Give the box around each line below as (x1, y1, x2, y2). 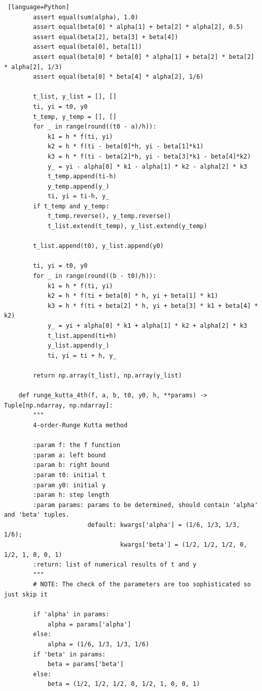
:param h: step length (33, 491, 109, 499)
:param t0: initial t (33, 471, 106, 479)
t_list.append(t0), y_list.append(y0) (33, 242, 164, 250)
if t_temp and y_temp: (33, 202, 109, 210)
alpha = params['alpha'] (47, 620, 131, 628)
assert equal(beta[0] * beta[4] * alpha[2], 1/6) (33, 73, 204, 81)
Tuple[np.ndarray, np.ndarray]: (4, 401, 113, 409)
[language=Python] (8, 4, 69, 11)
